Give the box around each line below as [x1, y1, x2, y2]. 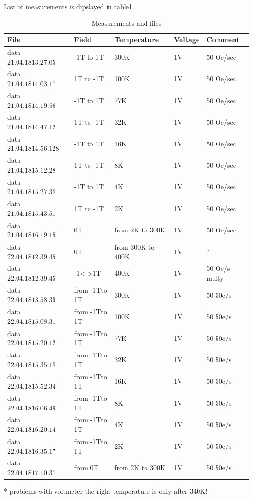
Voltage [174, 35, 200, 45]
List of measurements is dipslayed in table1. [4, 1, 134, 11]
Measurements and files [91, 18, 162, 28]
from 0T [74, 463, 99, 473]
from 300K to [114, 241, 155, 251]
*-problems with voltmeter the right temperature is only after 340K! [4, 486, 208, 496]
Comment [206, 35, 240, 45]
